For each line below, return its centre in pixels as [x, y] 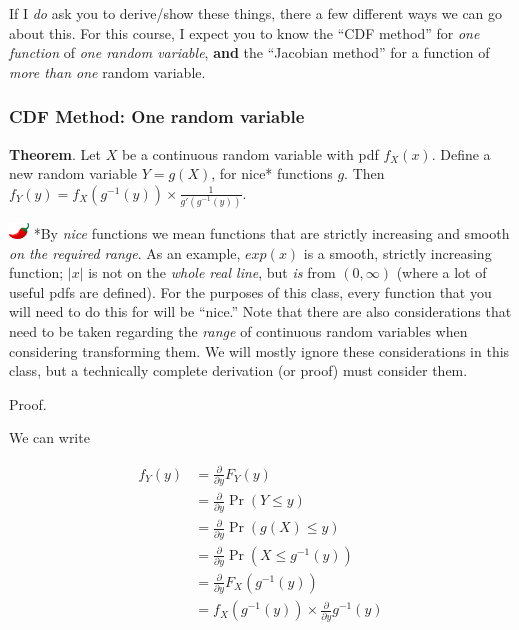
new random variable [73, 173]
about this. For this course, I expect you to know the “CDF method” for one [244, 32]
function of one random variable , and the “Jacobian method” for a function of [249, 52]
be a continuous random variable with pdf [250, 153]
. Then [364, 173]
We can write [49, 437]
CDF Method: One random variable [157, 116]
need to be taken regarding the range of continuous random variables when [238, 331]
